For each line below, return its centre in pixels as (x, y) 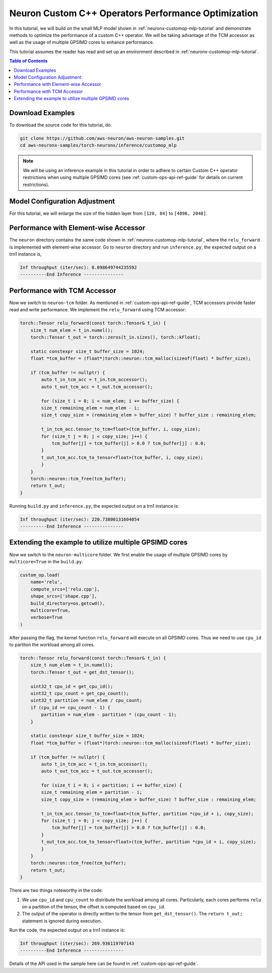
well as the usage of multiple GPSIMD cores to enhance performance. (82, 42)
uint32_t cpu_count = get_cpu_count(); (80, 693)
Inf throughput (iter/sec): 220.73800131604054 (80, 519)
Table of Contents (28, 61)
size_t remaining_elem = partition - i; (92, 792)
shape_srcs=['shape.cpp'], (64, 596)
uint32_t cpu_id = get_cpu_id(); (72, 686)
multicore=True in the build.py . (46, 561)
